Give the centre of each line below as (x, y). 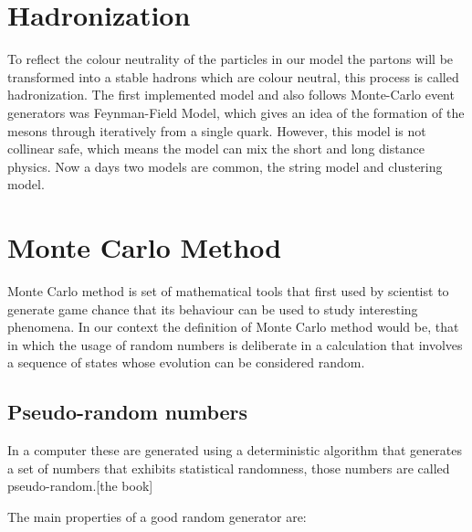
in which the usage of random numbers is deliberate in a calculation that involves (235, 344)
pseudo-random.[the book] (80, 486)
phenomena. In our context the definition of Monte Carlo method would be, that (233, 327)
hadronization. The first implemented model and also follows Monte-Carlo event (231, 95)
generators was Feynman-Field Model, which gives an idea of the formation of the (236, 112)
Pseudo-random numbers (128, 412)
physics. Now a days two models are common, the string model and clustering (225, 166)
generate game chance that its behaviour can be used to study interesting (213, 309)
